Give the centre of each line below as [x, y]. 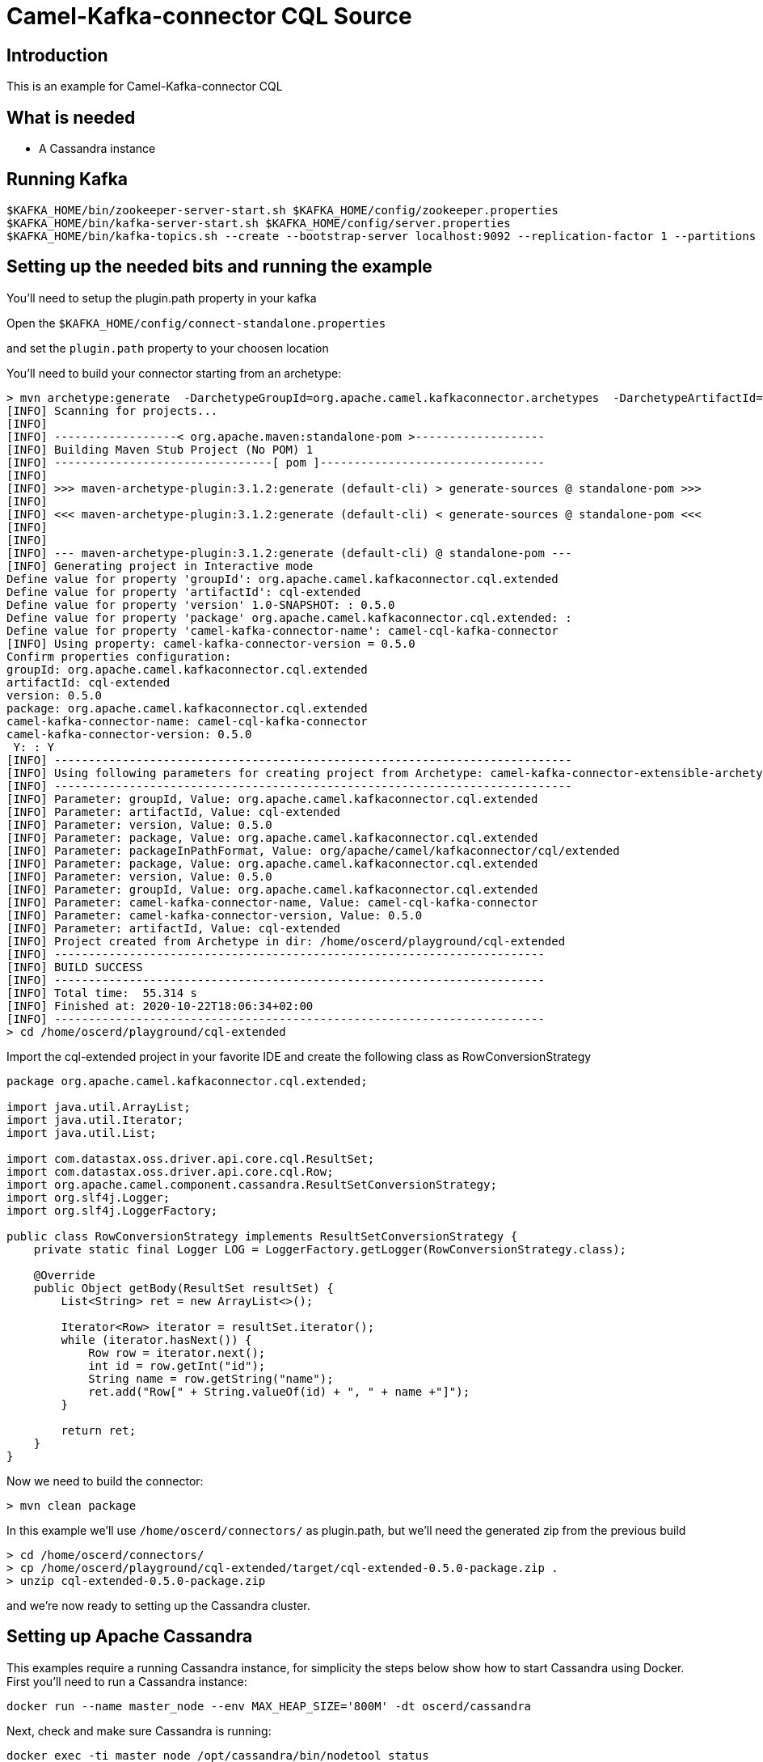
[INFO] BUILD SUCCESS [75, 967]
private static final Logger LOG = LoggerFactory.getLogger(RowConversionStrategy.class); [330, 1249]
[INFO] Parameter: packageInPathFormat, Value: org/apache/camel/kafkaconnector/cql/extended [313, 850]
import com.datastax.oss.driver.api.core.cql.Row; [170, 1171]
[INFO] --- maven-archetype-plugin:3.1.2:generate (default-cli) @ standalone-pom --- [289, 553]
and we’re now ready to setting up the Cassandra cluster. [158, 1605]
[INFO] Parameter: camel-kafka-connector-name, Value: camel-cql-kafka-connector [272, 902]
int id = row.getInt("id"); [177, 1365]
